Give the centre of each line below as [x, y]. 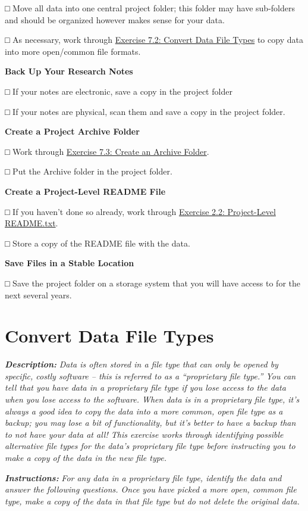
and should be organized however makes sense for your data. [115, 19]
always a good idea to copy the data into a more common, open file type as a [144, 411]
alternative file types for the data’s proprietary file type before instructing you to [150, 446]
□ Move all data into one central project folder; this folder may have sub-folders [150, 8]
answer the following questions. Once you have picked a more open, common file [151, 489]
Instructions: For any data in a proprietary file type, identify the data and [143, 477]
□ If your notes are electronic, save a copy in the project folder [119, 91]
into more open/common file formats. [73, 51]
